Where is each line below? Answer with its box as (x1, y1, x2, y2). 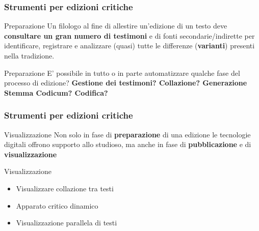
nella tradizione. (4, 50, 55, 61)
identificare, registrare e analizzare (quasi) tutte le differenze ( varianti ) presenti (4, 40, 255, 51)
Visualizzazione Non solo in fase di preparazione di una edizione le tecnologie (4, 129, 251, 139)
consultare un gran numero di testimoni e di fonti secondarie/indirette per (4, 30, 255, 41)
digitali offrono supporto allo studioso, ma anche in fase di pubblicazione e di (4, 139, 251, 150)
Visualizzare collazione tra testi (16, 183, 114, 193)
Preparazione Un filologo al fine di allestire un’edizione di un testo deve (4, 20, 227, 31)
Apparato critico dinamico (16, 200, 98, 211)
